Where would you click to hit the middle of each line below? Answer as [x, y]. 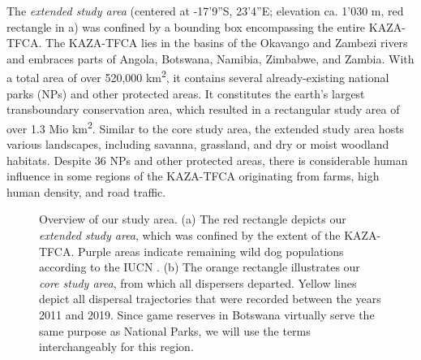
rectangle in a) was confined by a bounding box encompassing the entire [186, 26]
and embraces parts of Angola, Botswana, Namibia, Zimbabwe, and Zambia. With [210, 58]
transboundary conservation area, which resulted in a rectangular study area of [203, 109]
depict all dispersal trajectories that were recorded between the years [210, 299]
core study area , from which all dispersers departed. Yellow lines [198, 282]
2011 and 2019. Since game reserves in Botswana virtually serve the [207, 314]
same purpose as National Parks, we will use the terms [175, 330]
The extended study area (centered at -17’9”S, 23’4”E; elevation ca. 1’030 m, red [205, 11]
